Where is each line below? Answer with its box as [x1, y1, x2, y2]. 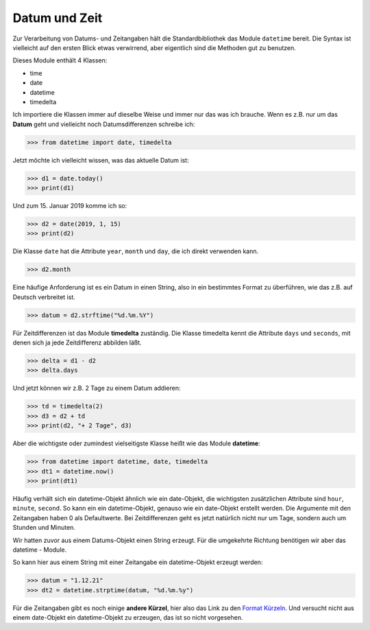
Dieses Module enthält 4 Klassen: [12, 56, 108, 65]
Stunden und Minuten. [12, 524, 75, 532]
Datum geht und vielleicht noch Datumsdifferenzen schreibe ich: [12, 120, 195, 128]
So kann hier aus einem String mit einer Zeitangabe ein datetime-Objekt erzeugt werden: [12, 558, 263, 566]
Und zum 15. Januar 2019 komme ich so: [12, 202, 127, 209]
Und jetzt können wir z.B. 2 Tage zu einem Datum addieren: [12, 384, 181, 393]
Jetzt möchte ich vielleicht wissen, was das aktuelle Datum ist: [12, 156, 189, 164]
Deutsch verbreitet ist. [12, 292, 75, 301]
